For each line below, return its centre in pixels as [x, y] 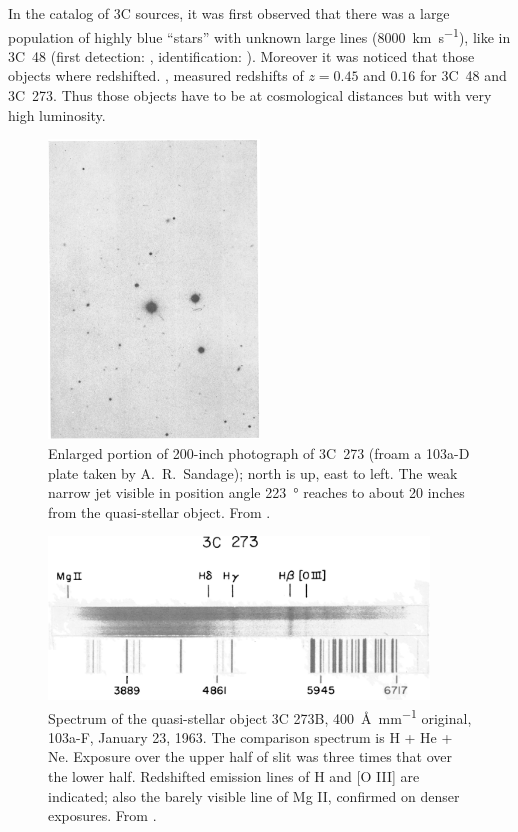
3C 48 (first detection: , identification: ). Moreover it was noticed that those [241, 55]
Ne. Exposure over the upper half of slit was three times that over [250, 756]
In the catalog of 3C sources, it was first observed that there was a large [229, 13]
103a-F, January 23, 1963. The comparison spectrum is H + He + [250, 736]
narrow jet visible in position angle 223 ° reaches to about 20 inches [256, 492]
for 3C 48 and [463, 75]
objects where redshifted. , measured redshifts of [156, 75]
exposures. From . [102, 815]
